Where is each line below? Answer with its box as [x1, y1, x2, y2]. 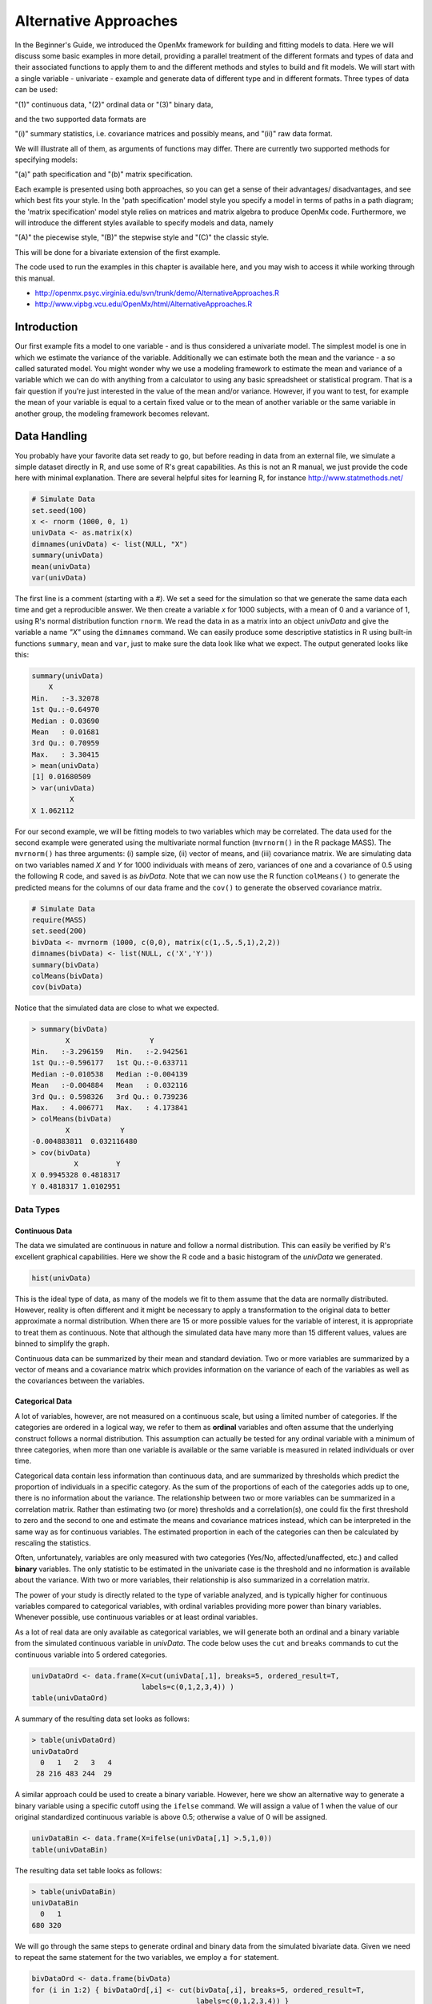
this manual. [14, 273, 55, 283]
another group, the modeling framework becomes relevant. [14, 409, 210, 418]
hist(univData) [31, 1273, 91, 1283]
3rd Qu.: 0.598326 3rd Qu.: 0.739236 [31, 1092, 188, 1101]
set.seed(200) [31, 927, 87, 935]
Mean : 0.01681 [31, 727, 100, 737]
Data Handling [14, 430, 88, 443]
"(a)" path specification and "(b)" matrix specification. [14, 169, 194, 180]
